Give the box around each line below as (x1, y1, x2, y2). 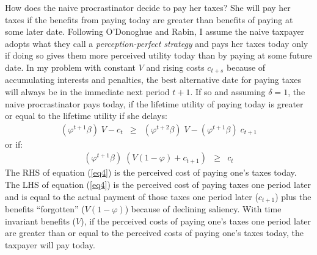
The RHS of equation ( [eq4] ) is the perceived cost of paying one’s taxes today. (5, 166, 297, 179)
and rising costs (146, 60, 205, 73)
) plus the (275, 190, 312, 203)
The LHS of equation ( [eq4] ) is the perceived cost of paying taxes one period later (5, 178, 312, 191)
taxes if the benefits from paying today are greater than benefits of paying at (5, 13, 293, 26)
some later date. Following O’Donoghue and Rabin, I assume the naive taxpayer (5, 25, 305, 38)
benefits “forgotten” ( (5, 203, 85, 215)
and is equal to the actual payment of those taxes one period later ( (5, 190, 258, 203)
